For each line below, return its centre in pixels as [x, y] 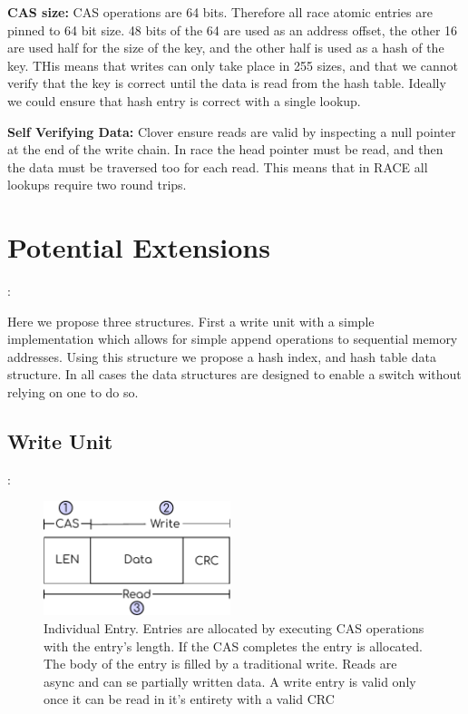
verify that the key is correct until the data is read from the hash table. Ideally [227, 83]
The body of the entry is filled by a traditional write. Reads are [220, 664]
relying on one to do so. [73, 392]
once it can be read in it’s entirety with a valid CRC [189, 699]
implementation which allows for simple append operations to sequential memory [233, 339]
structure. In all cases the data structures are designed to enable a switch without [234, 374]
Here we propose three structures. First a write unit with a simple [191, 321]
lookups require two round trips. [97, 185]
